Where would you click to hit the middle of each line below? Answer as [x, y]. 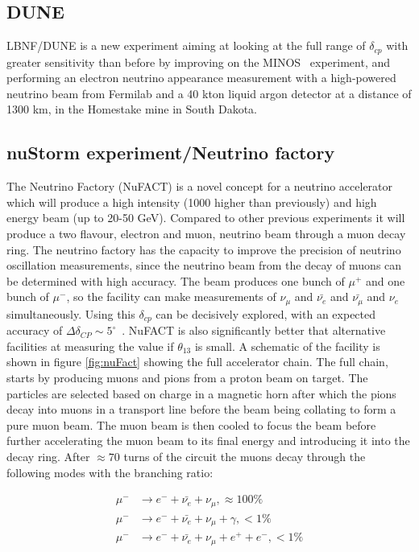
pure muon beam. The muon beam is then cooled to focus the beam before [191, 424]
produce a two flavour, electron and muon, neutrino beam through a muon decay [206, 234]
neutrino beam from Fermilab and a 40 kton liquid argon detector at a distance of [209, 93]
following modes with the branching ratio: [110, 472]
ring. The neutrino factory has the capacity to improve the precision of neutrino [204, 249]
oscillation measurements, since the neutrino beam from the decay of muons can [204, 265]
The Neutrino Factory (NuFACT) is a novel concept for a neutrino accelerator [200, 186]
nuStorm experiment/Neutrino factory [171, 152]
